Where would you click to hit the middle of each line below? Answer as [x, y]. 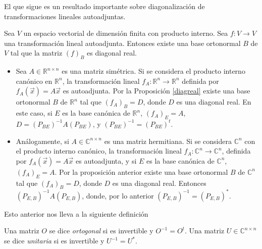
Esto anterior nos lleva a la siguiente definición [76, 213]
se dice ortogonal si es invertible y [101, 231]
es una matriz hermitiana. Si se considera [168, 141]
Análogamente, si [42, 141]
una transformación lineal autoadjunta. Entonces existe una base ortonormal [122, 43]
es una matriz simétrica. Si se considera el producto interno [153, 71]
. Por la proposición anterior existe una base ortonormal [141, 171]
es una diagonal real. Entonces [159, 183]
